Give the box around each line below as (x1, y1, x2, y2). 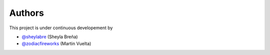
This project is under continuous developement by (9, 25, 113, 31)
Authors (9, 7, 44, 18)
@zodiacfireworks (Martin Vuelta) (21, 41, 91, 47)
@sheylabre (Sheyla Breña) (21, 34, 78, 40)
